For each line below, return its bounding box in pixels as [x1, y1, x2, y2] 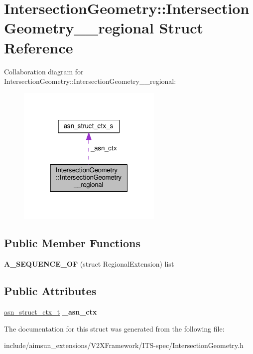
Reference [4, 37, 73, 57]
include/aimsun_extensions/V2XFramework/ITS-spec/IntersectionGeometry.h [4, 340, 244, 351]
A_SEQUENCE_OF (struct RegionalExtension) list [4, 259, 174, 269]
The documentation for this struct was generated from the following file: [4, 323, 225, 334]
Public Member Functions [4, 235, 140, 251]
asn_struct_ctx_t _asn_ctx [4, 307, 97, 317]
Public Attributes [4, 283, 97, 299]
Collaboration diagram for [4, 66, 84, 76]
